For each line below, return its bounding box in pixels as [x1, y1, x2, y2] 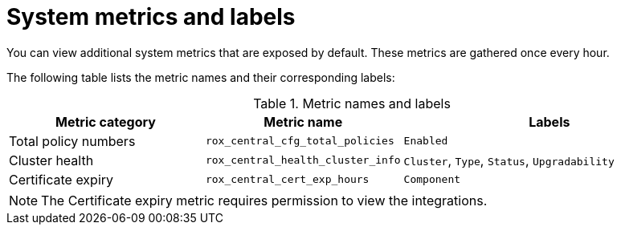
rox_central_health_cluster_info [205, 154, 401, 167]
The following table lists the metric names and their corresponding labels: [6, 70, 395, 84]
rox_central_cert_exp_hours [205, 173, 370, 186]
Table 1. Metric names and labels [253, 95, 451, 111]
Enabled [403, 135, 448, 148]
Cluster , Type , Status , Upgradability [403, 152, 615, 168]
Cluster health [9, 152, 94, 168]
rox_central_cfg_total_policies [205, 135, 394, 148]
